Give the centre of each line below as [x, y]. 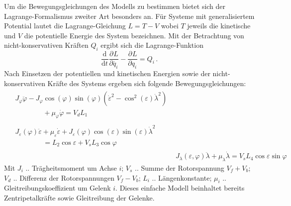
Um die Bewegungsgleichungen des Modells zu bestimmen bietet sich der [115, 6]
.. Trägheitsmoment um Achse [71, 167]
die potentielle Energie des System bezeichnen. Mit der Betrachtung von [134, 35]
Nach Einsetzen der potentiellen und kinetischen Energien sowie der [107, 73]
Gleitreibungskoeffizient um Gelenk [57, 188]
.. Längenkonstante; [182, 177]
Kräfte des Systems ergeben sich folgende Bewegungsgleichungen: [147, 83]
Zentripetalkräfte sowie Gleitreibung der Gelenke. [79, 197]
